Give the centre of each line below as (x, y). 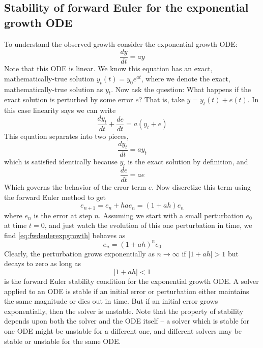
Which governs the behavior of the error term (75, 186)
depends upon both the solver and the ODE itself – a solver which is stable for (127, 321)
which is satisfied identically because (61, 162)
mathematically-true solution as (54, 89)
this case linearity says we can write (60, 110)
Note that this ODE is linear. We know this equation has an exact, (108, 68)
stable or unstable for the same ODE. (63, 341)
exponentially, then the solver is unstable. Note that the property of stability (124, 311)
